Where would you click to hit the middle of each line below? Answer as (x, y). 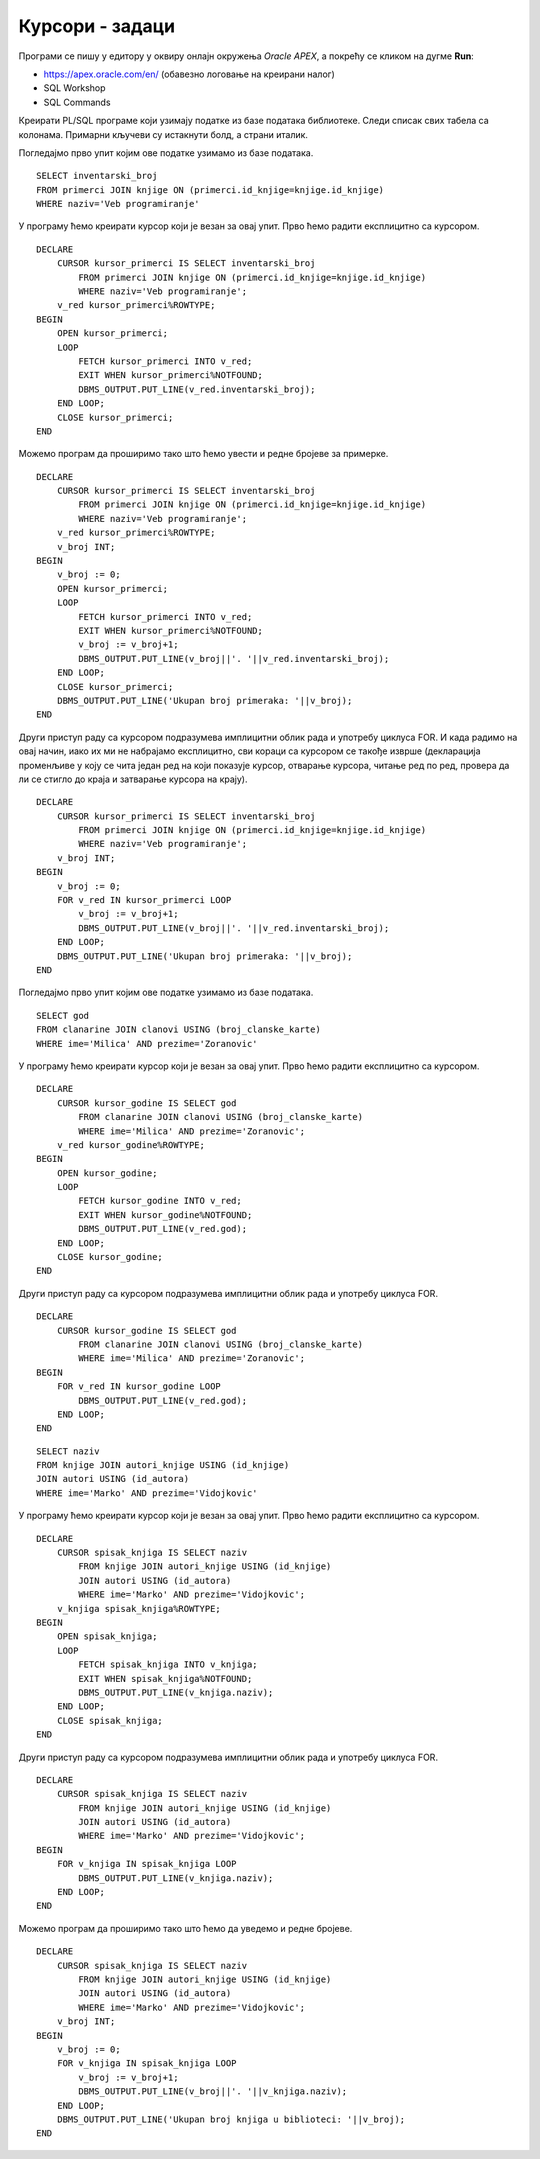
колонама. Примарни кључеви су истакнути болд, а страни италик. (163, 134)
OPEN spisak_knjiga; (107, 1636)
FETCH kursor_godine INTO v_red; (160, 1201)
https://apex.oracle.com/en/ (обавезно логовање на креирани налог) (189, 74)
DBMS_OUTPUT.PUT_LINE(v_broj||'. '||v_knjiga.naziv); (213, 2091)
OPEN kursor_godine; (107, 1173)
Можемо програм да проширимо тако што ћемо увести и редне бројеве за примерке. (203, 454)
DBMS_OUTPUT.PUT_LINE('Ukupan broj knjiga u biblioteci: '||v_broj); (231, 2119)
